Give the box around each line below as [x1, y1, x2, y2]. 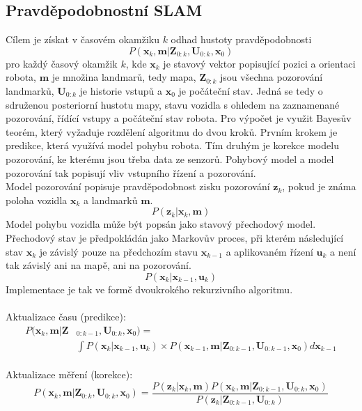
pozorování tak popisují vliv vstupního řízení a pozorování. [6, 165, 256, 180]
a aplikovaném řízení [226, 244, 313, 258]
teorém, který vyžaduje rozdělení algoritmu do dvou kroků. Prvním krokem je [6, 124, 338, 139]
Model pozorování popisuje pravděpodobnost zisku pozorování [6, 179, 270, 194]
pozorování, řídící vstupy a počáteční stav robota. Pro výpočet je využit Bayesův [6, 111, 352, 125]
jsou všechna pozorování [220, 70, 323, 84]
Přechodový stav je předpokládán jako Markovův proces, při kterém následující [6, 230, 344, 245]
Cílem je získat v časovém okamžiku [6, 32, 159, 47]
